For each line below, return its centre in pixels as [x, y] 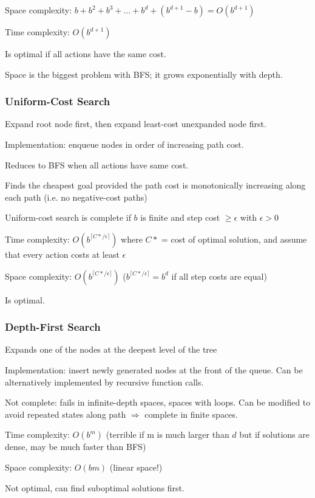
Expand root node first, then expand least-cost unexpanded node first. [136, 124]
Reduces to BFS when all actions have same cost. [97, 164]
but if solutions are [274, 434]
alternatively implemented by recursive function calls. [104, 382]
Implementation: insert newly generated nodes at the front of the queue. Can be [154, 369]
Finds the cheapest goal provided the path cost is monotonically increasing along [155, 185]
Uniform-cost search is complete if [68, 217]
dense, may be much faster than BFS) [76, 447]
